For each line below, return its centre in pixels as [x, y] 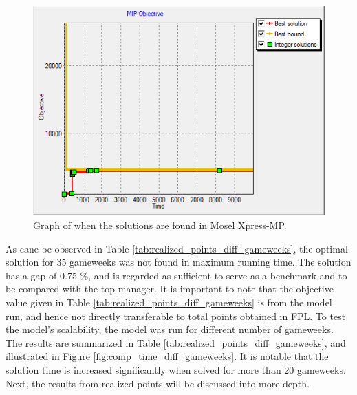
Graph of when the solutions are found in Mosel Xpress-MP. [160, 225]
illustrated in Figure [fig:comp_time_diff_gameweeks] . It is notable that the [167, 356]
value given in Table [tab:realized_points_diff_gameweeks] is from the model [169, 302]
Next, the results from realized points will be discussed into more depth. [158, 383]
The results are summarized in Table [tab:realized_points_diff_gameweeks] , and [176, 342]
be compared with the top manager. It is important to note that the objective [170, 289]
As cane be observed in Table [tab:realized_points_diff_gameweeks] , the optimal [177, 248]
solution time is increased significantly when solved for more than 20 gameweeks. [176, 369]
